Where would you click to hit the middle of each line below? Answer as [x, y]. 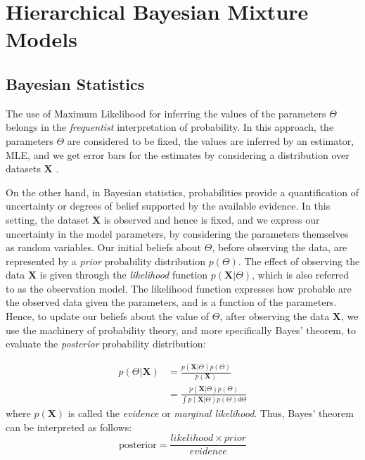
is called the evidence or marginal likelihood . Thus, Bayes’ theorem [211, 413]
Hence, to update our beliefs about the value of [108, 316]
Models [41, 39]
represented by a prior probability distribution [105, 261]
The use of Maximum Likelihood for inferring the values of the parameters [166, 113]
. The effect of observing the [299, 261]
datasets [23, 168]
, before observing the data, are [280, 247]
